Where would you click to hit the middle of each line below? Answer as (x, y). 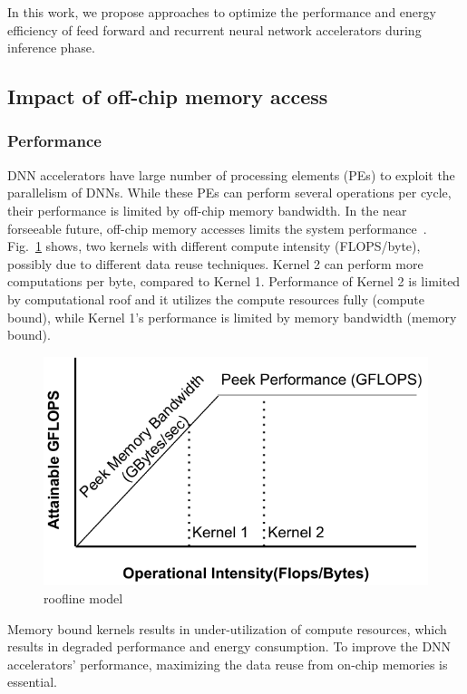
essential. (32, 682)
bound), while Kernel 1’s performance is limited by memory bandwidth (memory (232, 317)
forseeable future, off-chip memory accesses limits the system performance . (217, 228)
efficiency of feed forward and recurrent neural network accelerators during (214, 29)
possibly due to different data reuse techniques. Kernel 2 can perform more (215, 263)
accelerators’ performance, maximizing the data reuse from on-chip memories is (228, 664)
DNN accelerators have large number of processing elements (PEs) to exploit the (231, 174)
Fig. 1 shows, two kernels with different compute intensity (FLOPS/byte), (214, 246)
